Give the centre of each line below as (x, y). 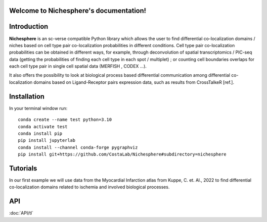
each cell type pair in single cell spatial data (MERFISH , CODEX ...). (78, 66)
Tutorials (23, 168)
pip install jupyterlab (47, 140)
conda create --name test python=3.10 (65, 120)
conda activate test (43, 127)
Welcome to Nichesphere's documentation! (78, 11)
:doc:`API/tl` (21, 213)
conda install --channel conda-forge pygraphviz (78, 147)
